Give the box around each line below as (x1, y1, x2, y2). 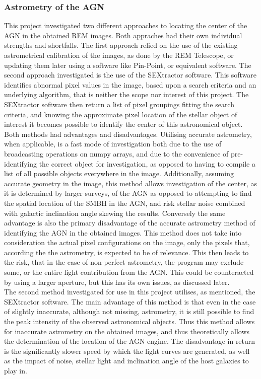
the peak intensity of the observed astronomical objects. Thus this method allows (4, 316, 255, 327)
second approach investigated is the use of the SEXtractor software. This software (4, 69, 257, 80)
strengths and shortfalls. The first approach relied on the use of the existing (4, 40, 238, 50)
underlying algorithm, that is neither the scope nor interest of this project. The (4, 89, 249, 100)
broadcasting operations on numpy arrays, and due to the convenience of (4, 148, 229, 159)
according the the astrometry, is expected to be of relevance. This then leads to (4, 247, 249, 257)
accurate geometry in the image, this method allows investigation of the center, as (4, 178, 257, 188)
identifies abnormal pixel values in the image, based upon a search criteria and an (4, 79, 256, 90)
